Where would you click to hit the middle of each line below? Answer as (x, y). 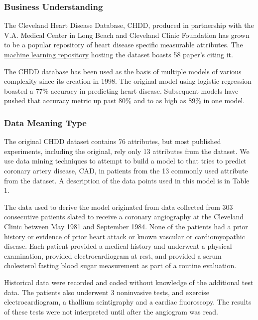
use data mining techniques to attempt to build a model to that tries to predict (125, 161)
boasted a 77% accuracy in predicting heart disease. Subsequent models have (121, 90)
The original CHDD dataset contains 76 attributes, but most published (113, 141)
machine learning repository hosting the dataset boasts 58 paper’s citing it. (119, 54)
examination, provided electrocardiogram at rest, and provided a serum (113, 255)
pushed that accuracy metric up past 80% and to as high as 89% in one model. (125, 100)
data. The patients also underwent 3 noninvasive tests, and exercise (107, 292)
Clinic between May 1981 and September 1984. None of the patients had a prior (126, 226)
